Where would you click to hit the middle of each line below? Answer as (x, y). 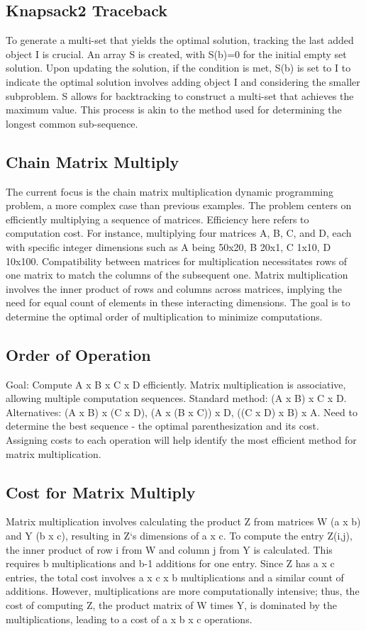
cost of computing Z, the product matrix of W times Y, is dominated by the (171, 605)
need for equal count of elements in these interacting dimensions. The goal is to (178, 302)
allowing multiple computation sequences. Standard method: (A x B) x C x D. (176, 398)
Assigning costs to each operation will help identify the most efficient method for (181, 440)
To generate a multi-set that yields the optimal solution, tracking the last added (180, 40)
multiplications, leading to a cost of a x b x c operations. (129, 619)
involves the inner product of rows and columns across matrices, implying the (174, 288)
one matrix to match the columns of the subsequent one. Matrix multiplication (177, 275)
